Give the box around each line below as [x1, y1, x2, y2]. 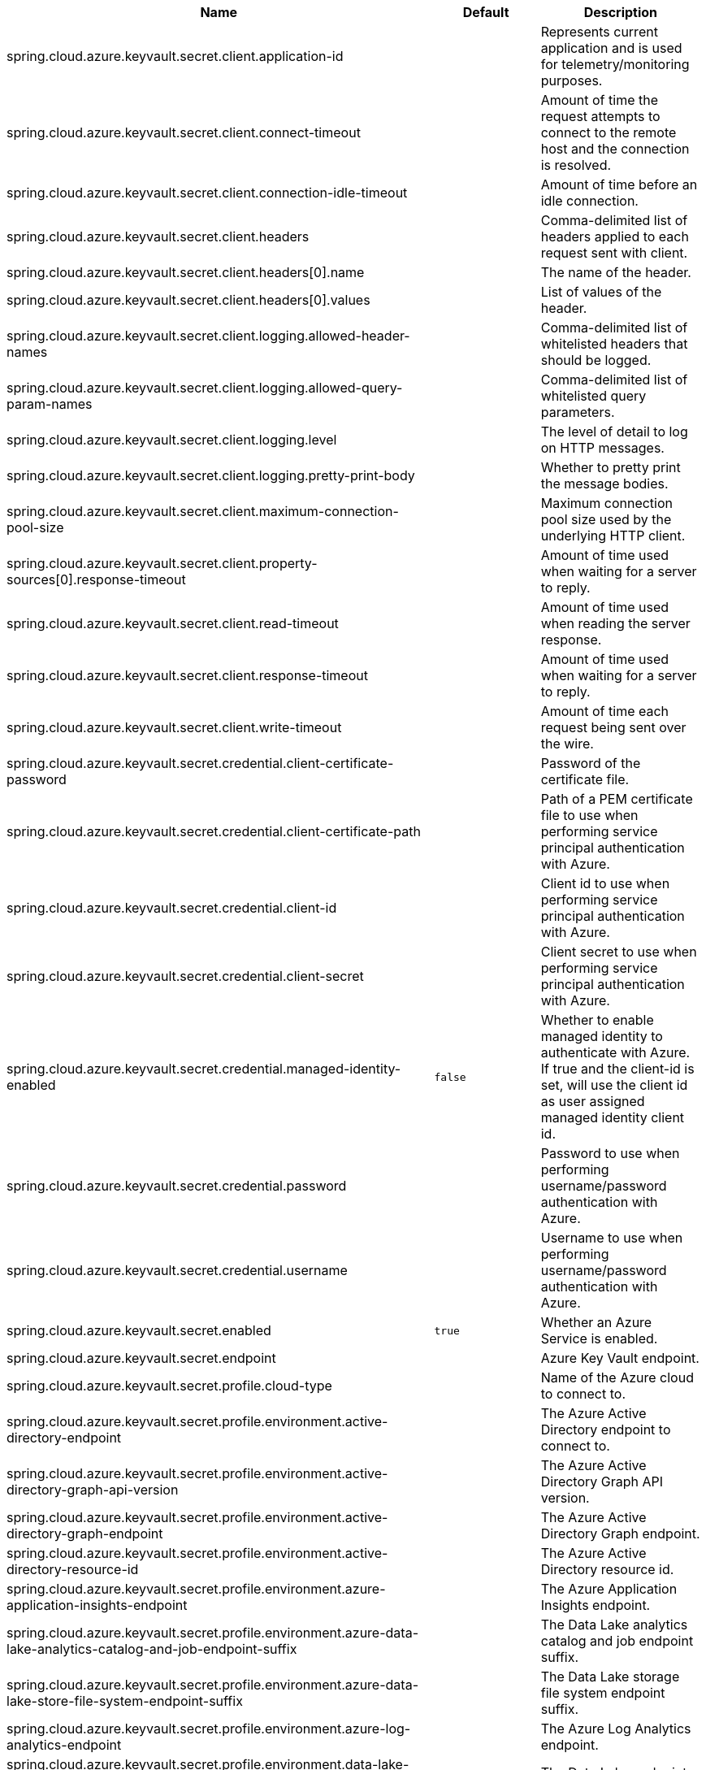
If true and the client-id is [540, 1061, 695, 1077]
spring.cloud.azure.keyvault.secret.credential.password [6, 1178, 347, 1194]
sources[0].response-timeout [6, 571, 186, 588]
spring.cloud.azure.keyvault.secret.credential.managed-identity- [6, 1061, 401, 1077]
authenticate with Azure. [540, 1044, 691, 1061]
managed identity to [540, 1028, 663, 1044]
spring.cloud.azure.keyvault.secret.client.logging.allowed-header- [6, 328, 410, 344]
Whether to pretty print [540, 459, 681, 475]
